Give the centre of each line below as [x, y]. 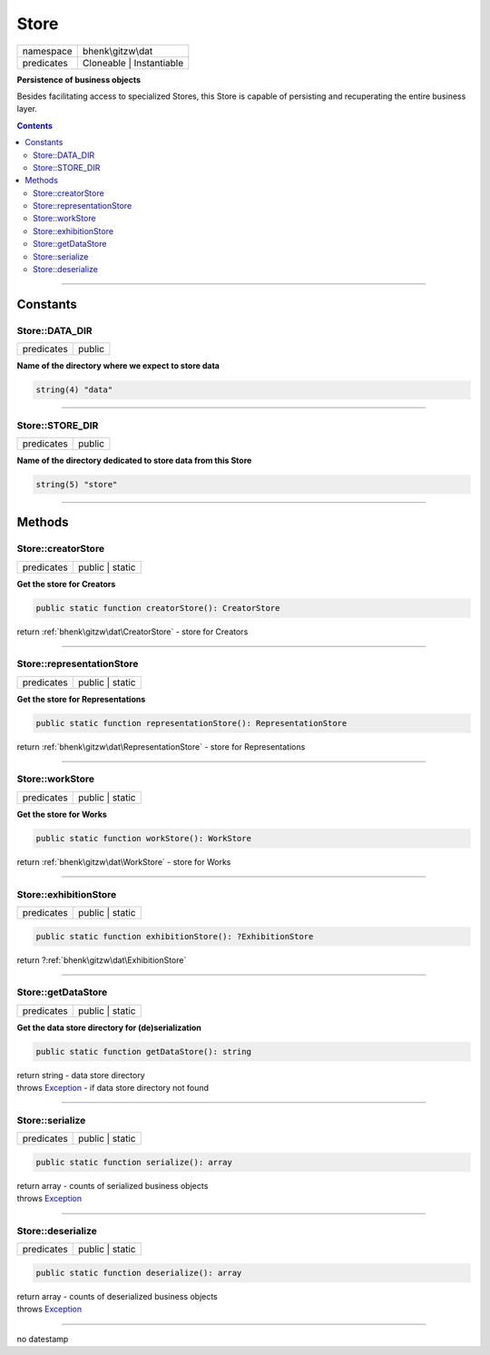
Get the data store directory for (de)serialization [109, 1027]
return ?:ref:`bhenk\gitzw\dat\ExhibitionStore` [102, 960]
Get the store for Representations [81, 699]
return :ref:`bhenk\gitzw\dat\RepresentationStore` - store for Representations [161, 746]
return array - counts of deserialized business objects [117, 1296]
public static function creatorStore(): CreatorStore [158, 608]
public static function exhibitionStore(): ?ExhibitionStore [175, 936]
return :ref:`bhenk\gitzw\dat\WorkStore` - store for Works [124, 861]
